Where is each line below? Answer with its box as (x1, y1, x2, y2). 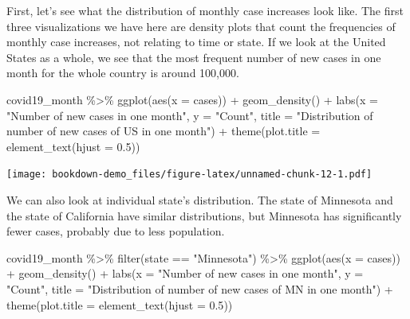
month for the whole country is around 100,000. (6, 64, 239, 81)
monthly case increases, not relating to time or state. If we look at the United (6, 33, 386, 50)
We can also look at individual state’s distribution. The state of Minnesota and (6, 192, 393, 208)
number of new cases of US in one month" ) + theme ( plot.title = (6, 123, 321, 139)
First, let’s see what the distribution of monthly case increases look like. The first (6, 2, 404, 18)
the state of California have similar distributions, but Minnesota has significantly (6, 207, 402, 224)
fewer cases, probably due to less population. (6, 223, 225, 239)
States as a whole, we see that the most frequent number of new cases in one (6, 49, 381, 65)
